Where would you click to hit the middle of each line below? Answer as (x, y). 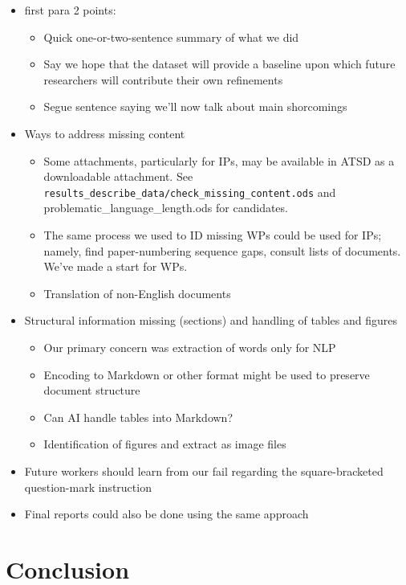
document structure (92, 390)
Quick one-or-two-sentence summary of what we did (171, 37)
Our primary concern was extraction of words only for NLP (190, 347)
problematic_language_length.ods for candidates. (166, 208)
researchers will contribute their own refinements (163, 79)
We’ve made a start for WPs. (116, 266)
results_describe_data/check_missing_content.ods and (190, 192)
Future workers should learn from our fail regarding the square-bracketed (204, 470)
